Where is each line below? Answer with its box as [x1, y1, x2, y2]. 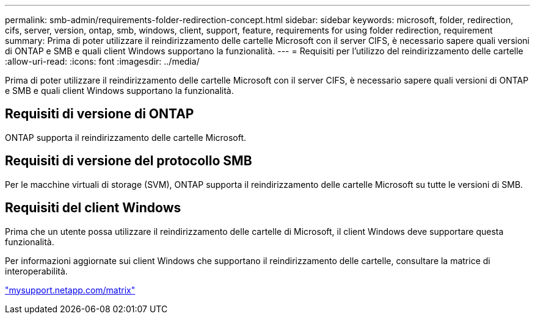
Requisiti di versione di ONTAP [5, 106, 194, 122]
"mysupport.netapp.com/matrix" [5, 284, 136, 295]
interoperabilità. [5, 265, 68, 276]
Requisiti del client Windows [5, 200, 181, 216]
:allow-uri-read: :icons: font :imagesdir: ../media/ [5, 56, 200, 66]
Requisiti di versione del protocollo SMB [5, 153, 252, 169]
